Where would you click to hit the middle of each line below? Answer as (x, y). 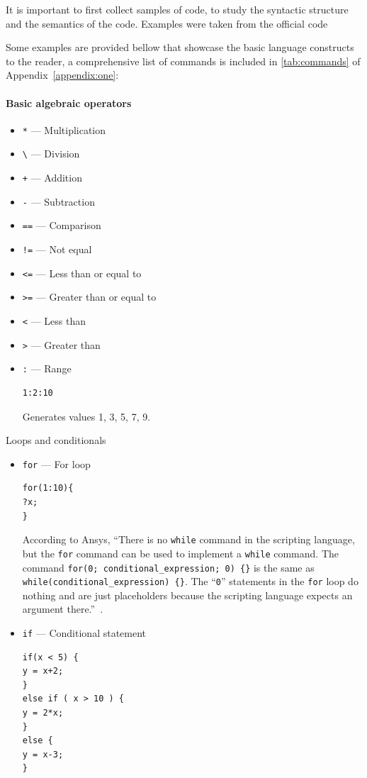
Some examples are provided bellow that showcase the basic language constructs (180, 47)
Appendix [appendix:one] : (62, 75)
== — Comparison (62, 225)
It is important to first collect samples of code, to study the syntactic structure (177, 9)
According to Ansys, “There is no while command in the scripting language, (188, 539)
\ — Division (51, 154)
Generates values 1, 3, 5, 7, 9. (86, 416)
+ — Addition (52, 178)
